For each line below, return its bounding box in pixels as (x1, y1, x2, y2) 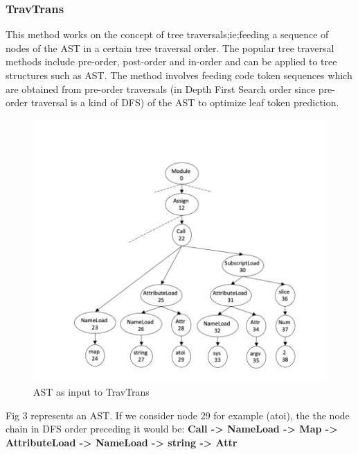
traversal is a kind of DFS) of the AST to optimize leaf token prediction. (30, 95, 339, 110)
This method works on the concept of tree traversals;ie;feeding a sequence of (6, 27, 329, 42)
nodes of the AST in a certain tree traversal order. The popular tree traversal (6, 40, 334, 55)
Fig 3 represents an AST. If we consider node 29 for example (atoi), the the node (6, 407, 350, 422)
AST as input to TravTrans (33, 384, 150, 398)
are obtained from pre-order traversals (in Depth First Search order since (6, 81, 316, 96)
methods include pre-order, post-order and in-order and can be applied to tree (6, 54, 337, 69)
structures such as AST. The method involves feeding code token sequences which (6, 68, 352, 82)
